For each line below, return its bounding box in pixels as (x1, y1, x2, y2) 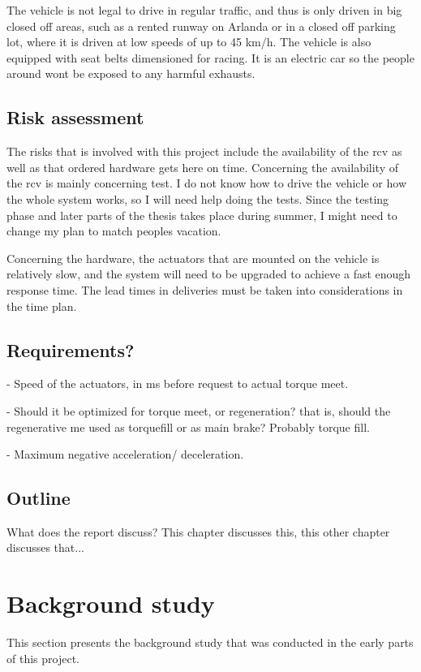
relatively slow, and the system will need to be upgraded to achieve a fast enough (6, 265, 411, 282)
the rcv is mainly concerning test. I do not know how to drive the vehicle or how (6, 174, 407, 192)
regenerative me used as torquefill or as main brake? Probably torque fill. (6, 418, 370, 435)
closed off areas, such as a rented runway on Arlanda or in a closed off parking (6, 17, 396, 34)
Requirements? (6, 337, 135, 362)
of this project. (6, 649, 79, 666)
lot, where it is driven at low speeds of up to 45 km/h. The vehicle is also (6, 33, 372, 50)
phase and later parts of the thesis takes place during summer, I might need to (6, 206, 397, 223)
